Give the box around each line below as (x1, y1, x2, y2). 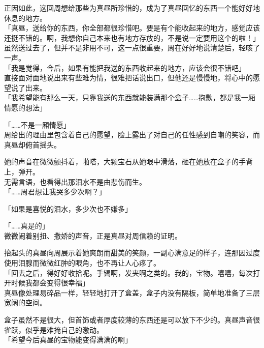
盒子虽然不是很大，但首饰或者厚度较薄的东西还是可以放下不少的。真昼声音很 (4, 314, 260, 325)
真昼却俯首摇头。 (4, 139, 61, 150)
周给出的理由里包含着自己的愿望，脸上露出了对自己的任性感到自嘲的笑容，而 (4, 129, 260, 140)
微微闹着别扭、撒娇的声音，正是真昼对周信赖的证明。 (4, 230, 182, 241)
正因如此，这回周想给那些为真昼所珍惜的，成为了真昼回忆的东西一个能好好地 (4, 3, 260, 13)
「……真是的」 (4, 220, 49, 231)
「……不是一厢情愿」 (4, 119, 71, 130)
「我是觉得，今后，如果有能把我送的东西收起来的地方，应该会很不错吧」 (4, 62, 246, 73)
